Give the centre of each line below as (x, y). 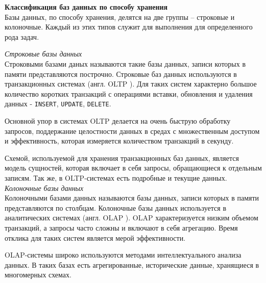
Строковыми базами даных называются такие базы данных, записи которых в (125, 63)
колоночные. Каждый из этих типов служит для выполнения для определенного (129, 27)
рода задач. (22, 36)
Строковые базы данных (43, 54)
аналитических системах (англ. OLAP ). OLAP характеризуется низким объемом (131, 218)
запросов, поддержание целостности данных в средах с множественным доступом (132, 131)
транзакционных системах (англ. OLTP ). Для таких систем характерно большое (131, 84)
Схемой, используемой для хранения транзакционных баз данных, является (122, 158)
